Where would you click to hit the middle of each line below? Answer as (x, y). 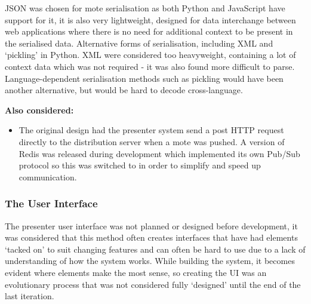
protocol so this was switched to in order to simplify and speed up (140, 165)
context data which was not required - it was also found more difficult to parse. (150, 66)
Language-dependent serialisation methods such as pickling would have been (144, 78)
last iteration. (30, 296)
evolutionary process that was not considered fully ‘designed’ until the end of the (153, 284)
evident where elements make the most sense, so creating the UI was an (136, 272)
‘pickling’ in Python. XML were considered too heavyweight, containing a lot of (150, 55)
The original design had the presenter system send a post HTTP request (151, 130)
